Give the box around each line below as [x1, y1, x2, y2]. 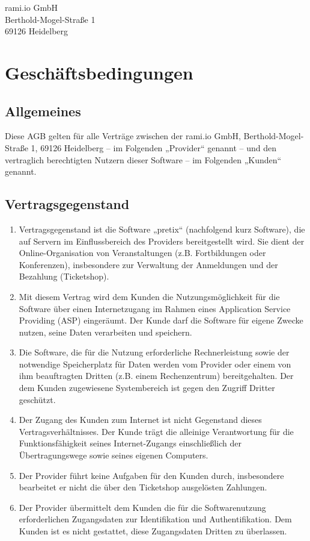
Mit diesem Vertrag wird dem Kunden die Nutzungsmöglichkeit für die [19, 290, 280, 302]
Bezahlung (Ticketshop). [19, 270, 109, 283]
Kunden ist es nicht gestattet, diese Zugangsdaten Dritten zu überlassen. [19, 525, 287, 537]
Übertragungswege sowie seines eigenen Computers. [19, 449, 208, 461]
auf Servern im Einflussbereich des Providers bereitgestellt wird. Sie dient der [19, 234, 305, 247]
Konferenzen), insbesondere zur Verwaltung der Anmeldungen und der [19, 258, 278, 270]
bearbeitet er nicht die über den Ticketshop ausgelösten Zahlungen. [19, 481, 267, 493]
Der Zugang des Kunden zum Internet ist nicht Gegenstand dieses [19, 413, 262, 426]
